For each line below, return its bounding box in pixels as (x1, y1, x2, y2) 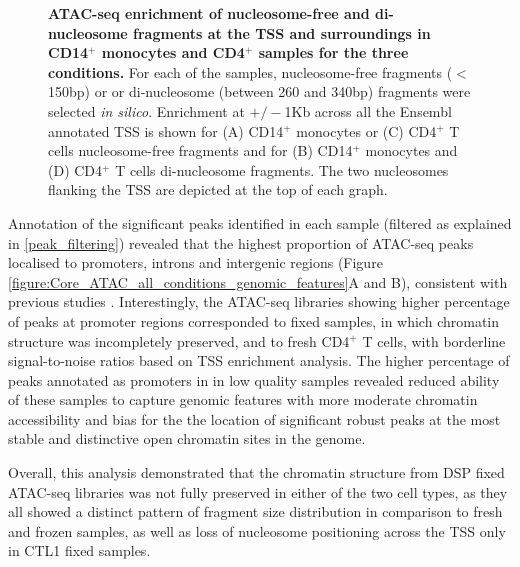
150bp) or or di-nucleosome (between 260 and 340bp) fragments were (48, 81, 471, 102)
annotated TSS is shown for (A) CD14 (48, 120, 284, 141)
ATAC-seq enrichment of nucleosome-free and (48, 3, 370, 23)
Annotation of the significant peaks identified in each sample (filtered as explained (8, 212, 512, 233)
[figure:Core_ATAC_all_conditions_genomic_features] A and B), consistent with (8, 271, 508, 292)
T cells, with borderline (362, 330, 506, 351)
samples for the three (258, 42, 409, 63)
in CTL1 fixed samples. (8, 540, 151, 561)
